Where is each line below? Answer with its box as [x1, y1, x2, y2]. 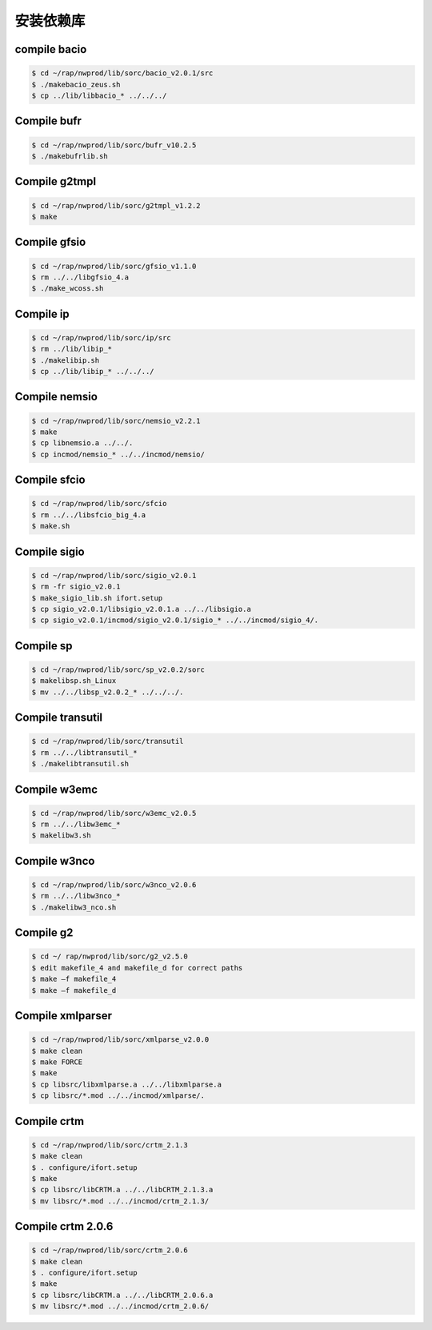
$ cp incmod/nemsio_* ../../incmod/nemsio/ [31, 449, 206, 459]
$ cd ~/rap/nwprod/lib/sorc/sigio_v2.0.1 [31, 571, 197, 580]
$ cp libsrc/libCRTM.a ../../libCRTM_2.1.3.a [31, 1185, 214, 1195]
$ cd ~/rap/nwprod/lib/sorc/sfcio [31, 499, 167, 508]
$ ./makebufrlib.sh [31, 151, 108, 160]
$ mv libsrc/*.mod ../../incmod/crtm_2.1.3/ [31, 1196, 210, 1205]
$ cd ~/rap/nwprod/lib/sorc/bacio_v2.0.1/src [31, 69, 214, 78]
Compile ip [14, 307, 70, 320]
